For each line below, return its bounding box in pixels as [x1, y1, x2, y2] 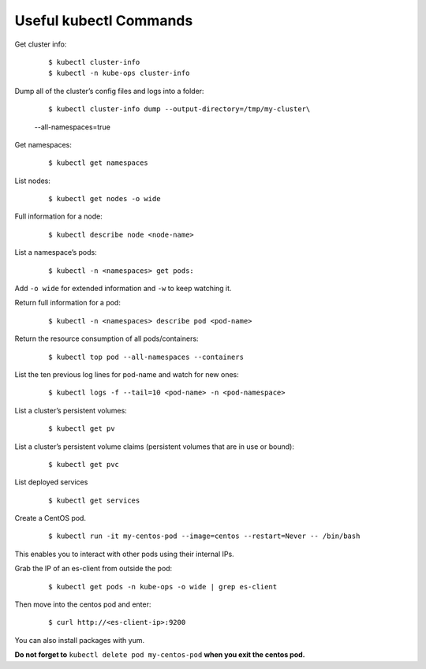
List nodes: [14, 176, 51, 185]
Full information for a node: [14, 211, 103, 221]
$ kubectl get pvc [48, 460, 120, 469]
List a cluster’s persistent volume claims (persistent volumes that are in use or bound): [14, 442, 295, 451]
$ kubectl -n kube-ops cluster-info [48, 69, 190, 78]
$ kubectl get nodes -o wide [48, 194, 161, 204]
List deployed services [14, 477, 88, 487]
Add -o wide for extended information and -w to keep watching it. [14, 284, 232, 293]
